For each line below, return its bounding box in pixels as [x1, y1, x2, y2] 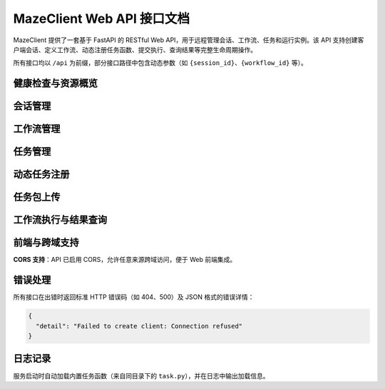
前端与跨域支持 [13, 236, 79, 249]
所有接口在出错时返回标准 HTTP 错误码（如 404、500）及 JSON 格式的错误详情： [13, 293, 255, 301]
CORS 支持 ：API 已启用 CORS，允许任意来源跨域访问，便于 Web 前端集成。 [13, 256, 237, 264]
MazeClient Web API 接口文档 [13, 11, 190, 26]
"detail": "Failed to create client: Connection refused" [36, 322, 243, 330]
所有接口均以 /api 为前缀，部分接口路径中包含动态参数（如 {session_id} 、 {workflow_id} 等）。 [13, 59, 308, 67]
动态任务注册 [13, 168, 70, 181]
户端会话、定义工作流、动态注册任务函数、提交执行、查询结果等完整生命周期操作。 [13, 45, 257, 54]
